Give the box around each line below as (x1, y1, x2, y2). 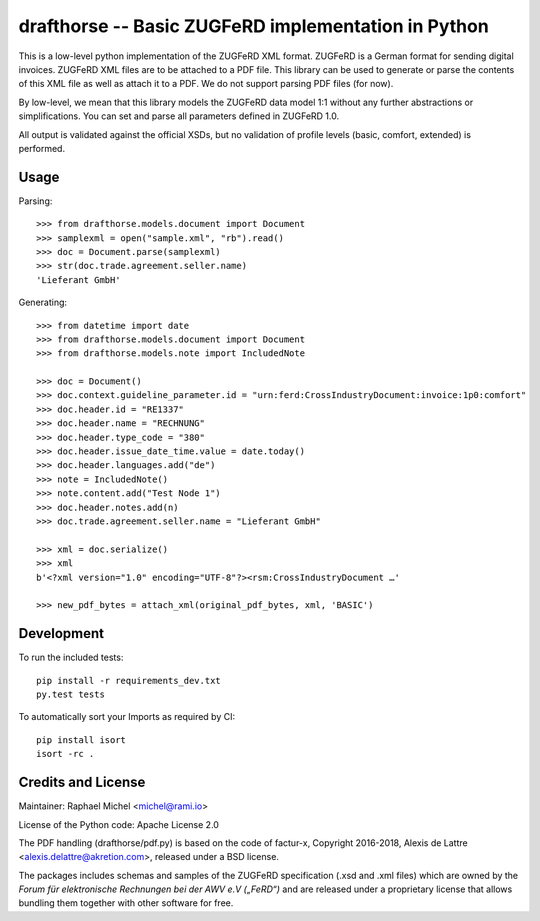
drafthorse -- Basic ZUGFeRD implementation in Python (18, 15, 489, 37)
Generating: (18, 296, 68, 309)
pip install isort (36, 734, 127, 745)
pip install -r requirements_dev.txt (36, 675, 222, 686)
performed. (18, 142, 65, 154)
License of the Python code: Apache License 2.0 (18, 818, 220, 830)
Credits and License (18, 774, 146, 791)
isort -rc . (36, 748, 95, 760)
